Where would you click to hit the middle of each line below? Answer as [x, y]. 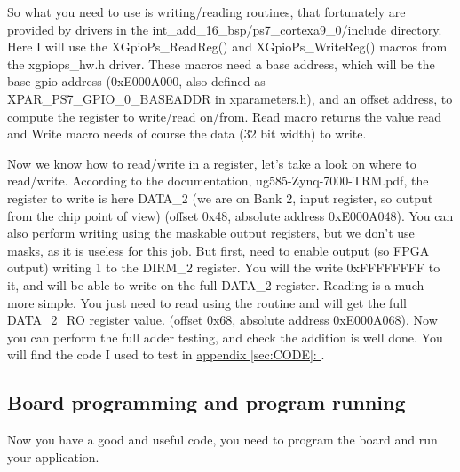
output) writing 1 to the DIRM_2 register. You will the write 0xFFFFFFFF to [224, 267]
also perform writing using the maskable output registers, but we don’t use [211, 233]
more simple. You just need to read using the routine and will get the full [207, 302]
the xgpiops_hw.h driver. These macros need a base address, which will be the [221, 63]
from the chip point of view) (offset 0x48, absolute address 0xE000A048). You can [230, 215]
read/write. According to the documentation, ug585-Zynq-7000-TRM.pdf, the [218, 181]
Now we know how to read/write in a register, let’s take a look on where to [212, 163]
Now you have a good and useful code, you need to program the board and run [222, 440]
